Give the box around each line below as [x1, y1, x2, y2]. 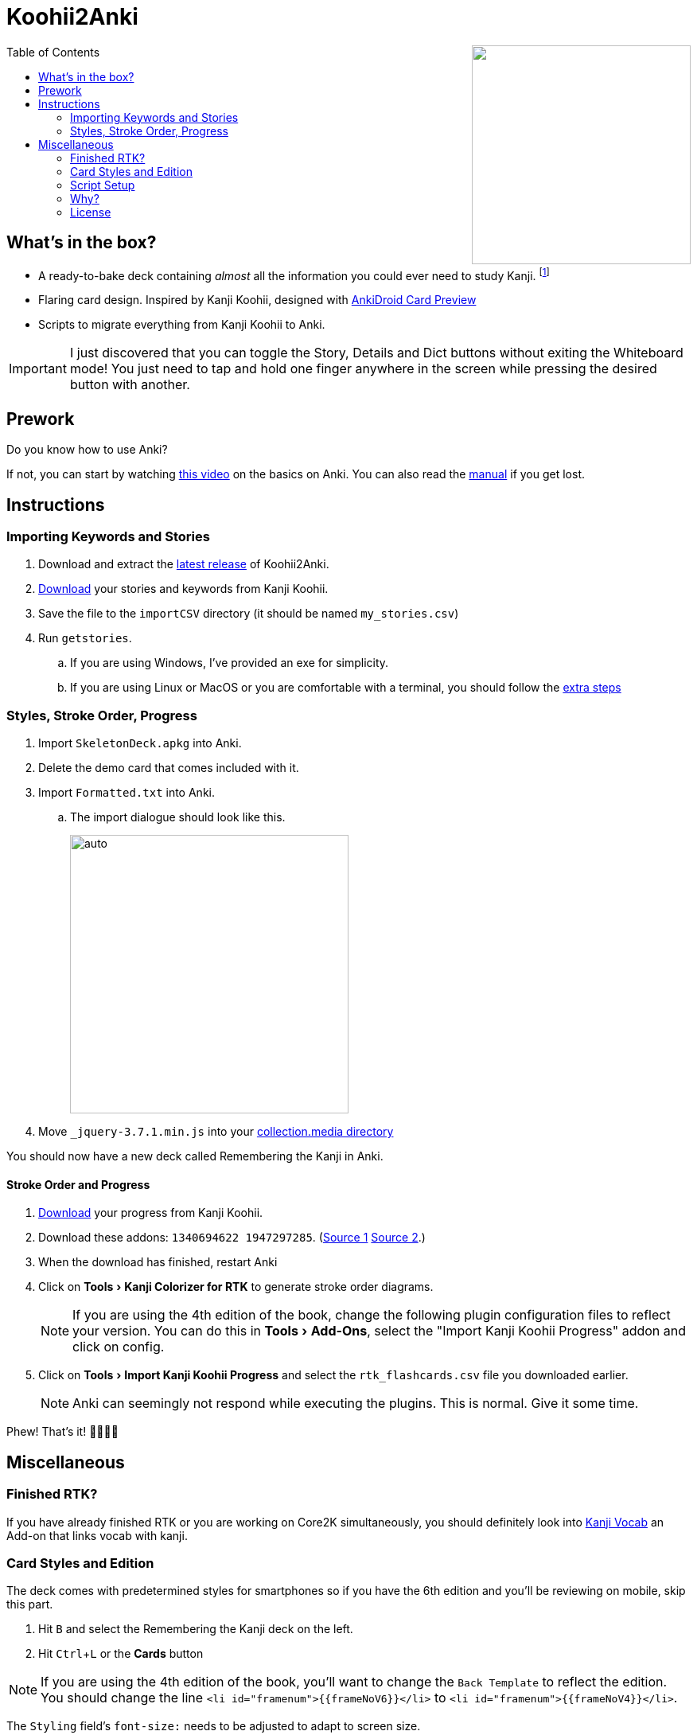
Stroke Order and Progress [6, 1177, 150, 1191]
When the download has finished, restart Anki [38, 1255, 278, 1269]
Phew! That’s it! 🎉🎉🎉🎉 [6, 1425, 119, 1439]
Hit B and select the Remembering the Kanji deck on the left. [38, 1622, 353, 1636]
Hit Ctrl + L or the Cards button [38, 1647, 204, 1661]
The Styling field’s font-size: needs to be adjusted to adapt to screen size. [6, 1719, 421, 1733]
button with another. [69, 376, 190, 393]
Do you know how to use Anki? [6, 443, 168, 457]
